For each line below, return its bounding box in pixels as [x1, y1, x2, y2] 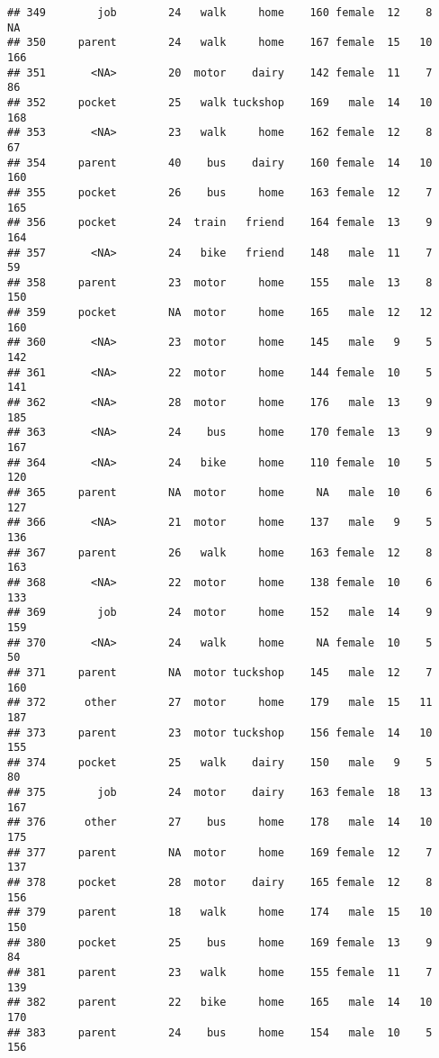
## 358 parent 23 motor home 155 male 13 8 [7, 276, 433, 289]
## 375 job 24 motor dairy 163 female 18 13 [7, 786, 433, 800]
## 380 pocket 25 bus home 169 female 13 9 [7, 936, 433, 949]
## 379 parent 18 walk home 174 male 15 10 [7, 906, 433, 919]
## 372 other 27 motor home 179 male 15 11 [7, 696, 433, 710]
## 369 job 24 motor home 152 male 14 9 [7, 606, 433, 619]
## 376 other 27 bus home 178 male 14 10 [7, 816, 433, 829]
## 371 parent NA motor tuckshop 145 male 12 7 [7, 665, 433, 679]
